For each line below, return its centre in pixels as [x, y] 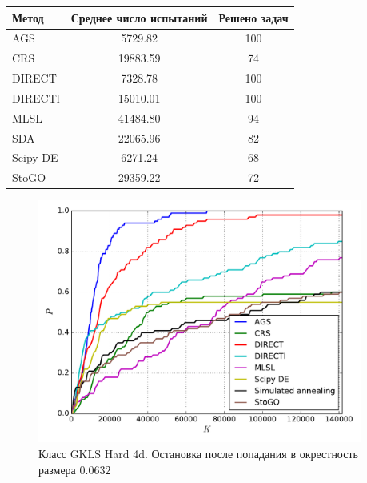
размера [57, 469]
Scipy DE [35, 157]
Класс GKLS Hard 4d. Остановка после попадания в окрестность [198, 454]
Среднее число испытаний [139, 17]
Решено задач [253, 17]
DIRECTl [36, 97]
